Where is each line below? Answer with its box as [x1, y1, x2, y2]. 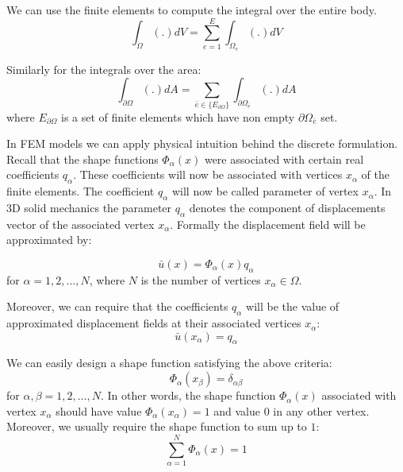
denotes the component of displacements [189, 199, 386, 215]
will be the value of [246, 298, 340, 315]
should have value [56, 402, 142, 419]
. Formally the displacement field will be [170, 215, 366, 232]
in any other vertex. [273, 402, 370, 419]
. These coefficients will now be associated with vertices [73, 166, 343, 183]
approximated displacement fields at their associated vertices [6, 315, 301, 331]
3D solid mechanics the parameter [6, 199, 172, 215]
